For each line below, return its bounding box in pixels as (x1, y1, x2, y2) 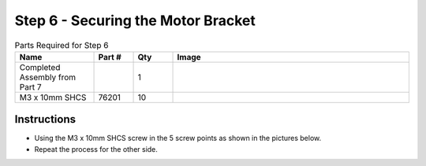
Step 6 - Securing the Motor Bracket (14, 12, 256, 29)
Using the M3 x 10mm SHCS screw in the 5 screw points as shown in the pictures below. (34, 134, 322, 143)
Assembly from (19, 72, 77, 83)
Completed (19, 61, 61, 72)
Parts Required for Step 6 (14, 39, 109, 50)
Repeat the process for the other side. (34, 144, 158, 153)
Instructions (14, 113, 77, 126)
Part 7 (19, 81, 42, 92)
